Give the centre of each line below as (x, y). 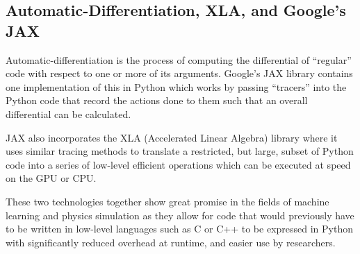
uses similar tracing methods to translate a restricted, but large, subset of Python (180, 151)
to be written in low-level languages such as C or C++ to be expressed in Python (179, 229)
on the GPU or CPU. (51, 178)
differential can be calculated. (68, 113)
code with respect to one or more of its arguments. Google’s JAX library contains (179, 73)
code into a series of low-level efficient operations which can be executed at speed (178, 164)
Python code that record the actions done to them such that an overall (157, 100)
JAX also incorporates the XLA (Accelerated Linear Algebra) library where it (172, 137)
